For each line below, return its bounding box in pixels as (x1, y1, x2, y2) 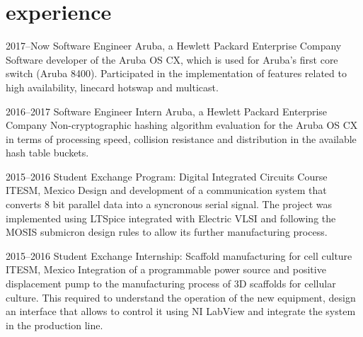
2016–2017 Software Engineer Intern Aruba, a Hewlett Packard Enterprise (6, 103, 328, 118)
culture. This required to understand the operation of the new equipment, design (6, 290, 356, 304)
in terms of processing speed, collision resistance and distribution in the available (6, 131, 357, 146)
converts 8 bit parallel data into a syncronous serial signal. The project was (6, 197, 333, 212)
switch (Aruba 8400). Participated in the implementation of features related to (6, 66, 347, 81)
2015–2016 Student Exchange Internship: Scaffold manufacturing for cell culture (6, 248, 352, 263)
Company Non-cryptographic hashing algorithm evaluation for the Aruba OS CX (6, 118, 358, 132)
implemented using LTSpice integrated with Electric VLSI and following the (6, 210, 336, 225)
